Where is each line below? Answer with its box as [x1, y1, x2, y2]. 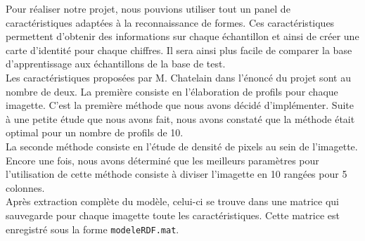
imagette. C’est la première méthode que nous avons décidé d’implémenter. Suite [6, 98, 354, 112]
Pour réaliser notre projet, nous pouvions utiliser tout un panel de [6, 1, 290, 15]
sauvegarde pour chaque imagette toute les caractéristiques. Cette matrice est [6, 207, 340, 222]
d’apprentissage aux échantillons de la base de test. [6, 56, 226, 71]
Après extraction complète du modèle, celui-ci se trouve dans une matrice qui [6, 194, 340, 209]
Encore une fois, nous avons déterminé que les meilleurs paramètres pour [6, 152, 319, 167]
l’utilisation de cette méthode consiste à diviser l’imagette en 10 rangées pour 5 [6, 167, 347, 181]
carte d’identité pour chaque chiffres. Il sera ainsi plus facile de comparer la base [6, 42, 352, 57]
